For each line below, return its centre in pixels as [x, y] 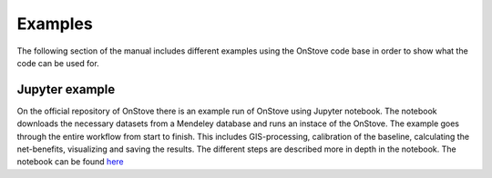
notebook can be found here [70, 162]
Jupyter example [66, 89]
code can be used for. [58, 63]
